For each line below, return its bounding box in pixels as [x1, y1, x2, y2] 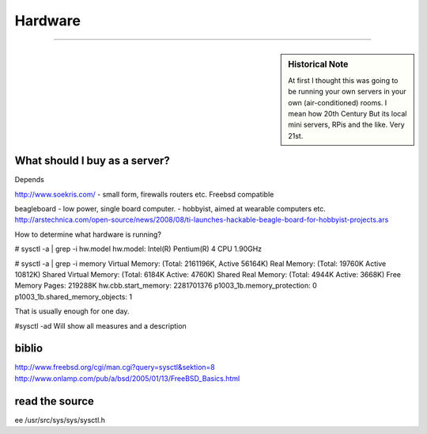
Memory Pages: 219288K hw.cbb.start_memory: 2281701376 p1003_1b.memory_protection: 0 [14, 281, 318, 291]
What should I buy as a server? [14, 154, 170, 168]
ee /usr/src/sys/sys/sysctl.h [14, 415, 106, 424]
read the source [14, 394, 95, 408]
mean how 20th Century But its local [288, 108, 407, 118]
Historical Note [288, 59, 349, 70]
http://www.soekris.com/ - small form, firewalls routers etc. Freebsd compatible [14, 189, 274, 199]
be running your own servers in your [288, 87, 406, 97]
